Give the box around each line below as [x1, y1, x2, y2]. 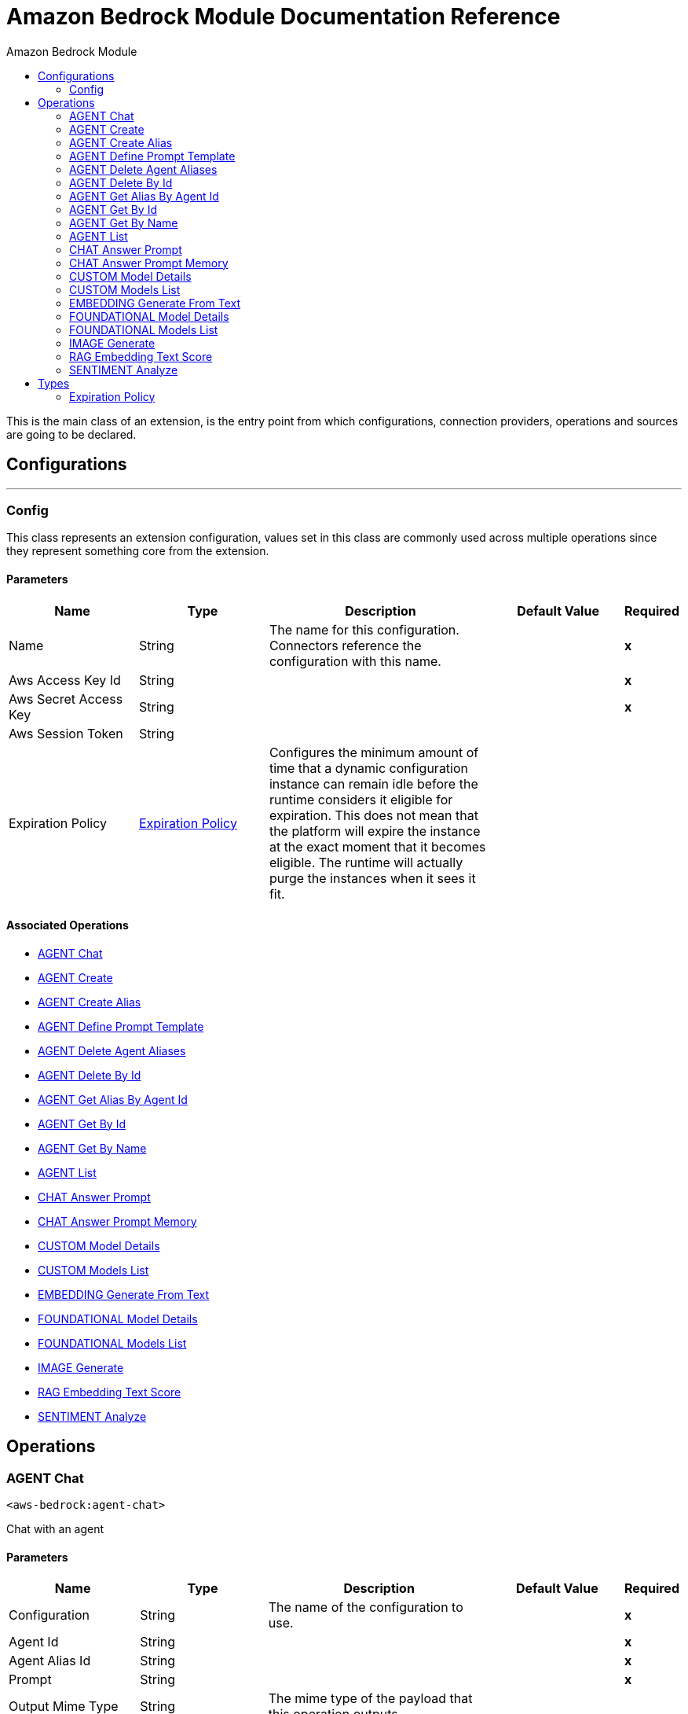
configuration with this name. [269, 653, 441, 669]
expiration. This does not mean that [269, 807, 478, 823]
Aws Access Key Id [9, 671, 121, 688]
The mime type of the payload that [268, 1690, 473, 1707]
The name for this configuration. [269, 621, 459, 638]
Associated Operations [6, 918, 129, 932]
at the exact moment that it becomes [269, 838, 486, 855]
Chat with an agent [6, 1522, 104, 1536]
